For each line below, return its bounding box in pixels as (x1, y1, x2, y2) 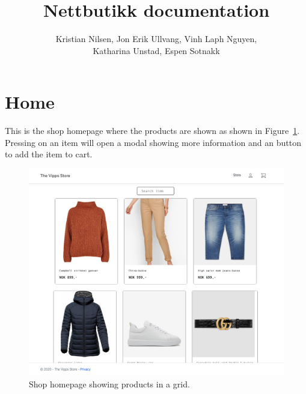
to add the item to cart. (5, 148, 93, 160)
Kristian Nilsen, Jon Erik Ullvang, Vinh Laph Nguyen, (55, 32, 257, 45)
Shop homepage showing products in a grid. (29, 377, 190, 390)
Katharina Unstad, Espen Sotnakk (93, 44, 220, 56)
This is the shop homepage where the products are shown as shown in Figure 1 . (5, 124, 300, 137)
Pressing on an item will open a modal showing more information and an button (5, 136, 301, 148)
